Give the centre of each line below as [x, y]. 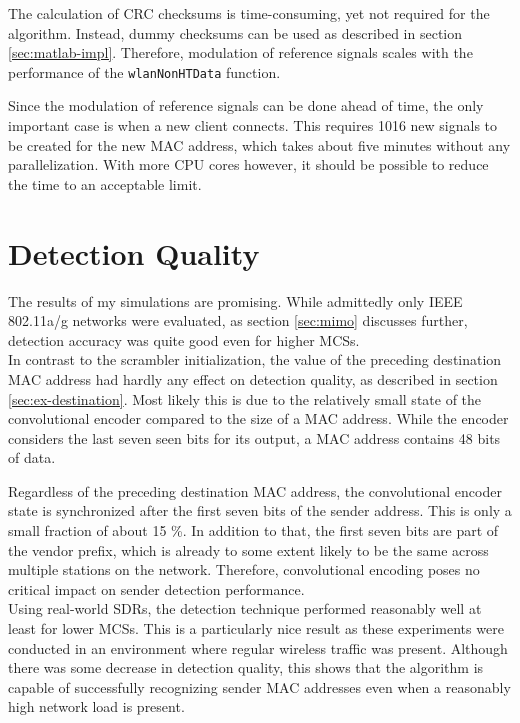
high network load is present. [96, 706]
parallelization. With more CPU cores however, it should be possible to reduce [248, 164]
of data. [32, 457]
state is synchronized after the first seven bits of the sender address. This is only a [260, 510]
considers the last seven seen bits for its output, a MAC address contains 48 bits [254, 437]
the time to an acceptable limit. [105, 183]
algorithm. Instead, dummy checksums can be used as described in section [235, 32]
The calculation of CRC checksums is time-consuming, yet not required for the [249, 13]
